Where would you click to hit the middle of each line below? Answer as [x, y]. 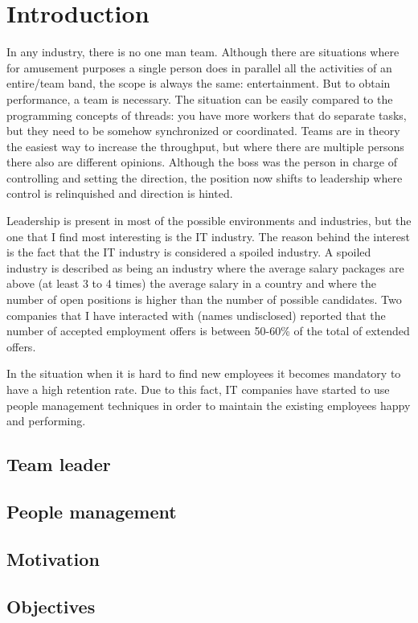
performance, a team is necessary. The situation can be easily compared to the [200, 98]
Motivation [53, 558]
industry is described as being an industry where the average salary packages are [205, 267]
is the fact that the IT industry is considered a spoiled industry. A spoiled [189, 252]
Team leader [59, 464]
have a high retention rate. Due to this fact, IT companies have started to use [198, 389]
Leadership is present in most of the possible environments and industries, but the [209, 221]
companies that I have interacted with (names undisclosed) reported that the [196, 315]
